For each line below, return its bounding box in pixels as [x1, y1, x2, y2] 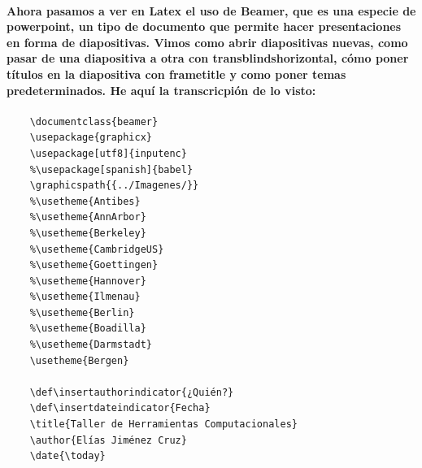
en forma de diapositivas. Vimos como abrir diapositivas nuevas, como [7, 33, 408, 50]
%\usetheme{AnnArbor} [29, 211, 146, 223]
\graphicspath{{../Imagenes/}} [29, 180, 199, 192]
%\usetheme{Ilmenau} [29, 291, 141, 303]
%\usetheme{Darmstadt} [29, 339, 152, 351]
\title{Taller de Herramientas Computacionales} [29, 418, 298, 431]
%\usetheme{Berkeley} [29, 227, 146, 239]
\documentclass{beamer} [29, 115, 159, 128]
